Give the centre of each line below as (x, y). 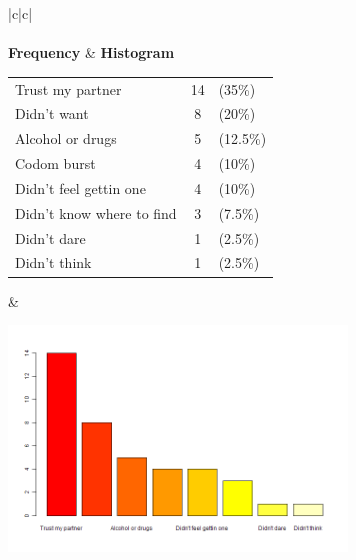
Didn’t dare (50, 237)
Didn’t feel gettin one (80, 187)
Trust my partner (68, 88)
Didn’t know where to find (96, 212)
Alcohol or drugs (66, 138)
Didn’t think (53, 262)
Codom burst (55, 163)
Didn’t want (52, 113)
